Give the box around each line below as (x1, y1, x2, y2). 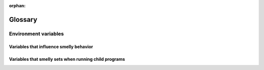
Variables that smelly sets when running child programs (9, 56, 125, 62)
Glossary (9, 15, 38, 24)
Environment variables (9, 30, 64, 37)
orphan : (9, 3, 26, 8)
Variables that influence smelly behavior (9, 44, 93, 50)
